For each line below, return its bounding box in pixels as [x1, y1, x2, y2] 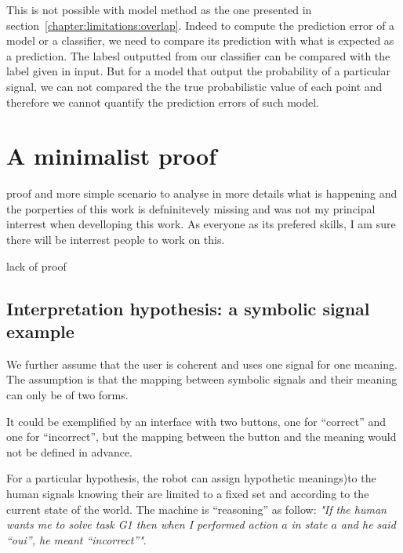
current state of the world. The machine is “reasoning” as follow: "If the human [6, 500, 387, 517]
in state [291, 516, 328, 533]
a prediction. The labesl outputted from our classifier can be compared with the [6, 47, 390, 64]
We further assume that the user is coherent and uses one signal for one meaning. [6, 355, 398, 372]
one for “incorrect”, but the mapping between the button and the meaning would [6, 428, 397, 445]
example [6, 319, 74, 344]
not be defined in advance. [6, 443, 133, 460]
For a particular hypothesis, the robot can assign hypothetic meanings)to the [6, 470, 376, 486]
